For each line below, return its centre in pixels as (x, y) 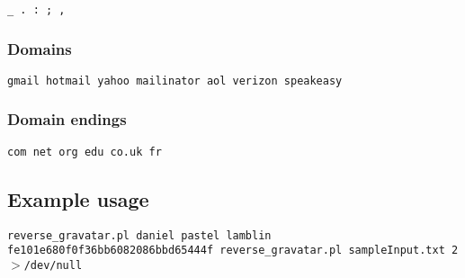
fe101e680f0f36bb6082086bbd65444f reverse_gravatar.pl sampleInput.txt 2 (233, 251)
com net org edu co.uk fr (85, 152)
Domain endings (67, 119)
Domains (40, 48)
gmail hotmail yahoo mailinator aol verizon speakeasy (175, 81)
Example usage (78, 198)
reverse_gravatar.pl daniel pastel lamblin (139, 235)
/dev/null (53, 265)
